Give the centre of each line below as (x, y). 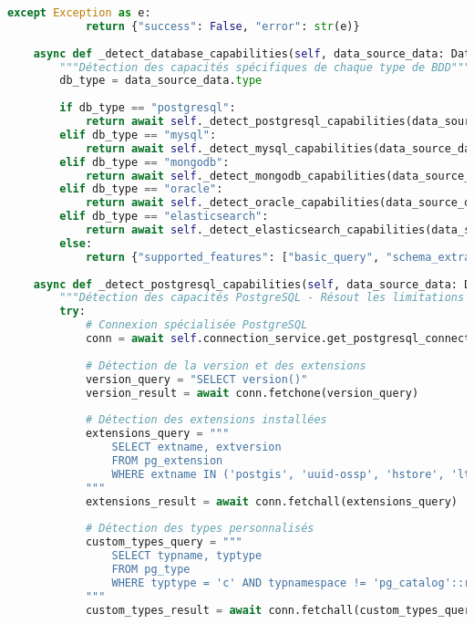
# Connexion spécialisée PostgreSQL (196, 325)
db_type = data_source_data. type (161, 81)
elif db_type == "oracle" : (141, 189)
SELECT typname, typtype (187, 556)
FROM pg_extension (167, 460)
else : (76, 243)
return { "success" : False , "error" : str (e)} (222, 26)
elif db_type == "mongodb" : (144, 162)
